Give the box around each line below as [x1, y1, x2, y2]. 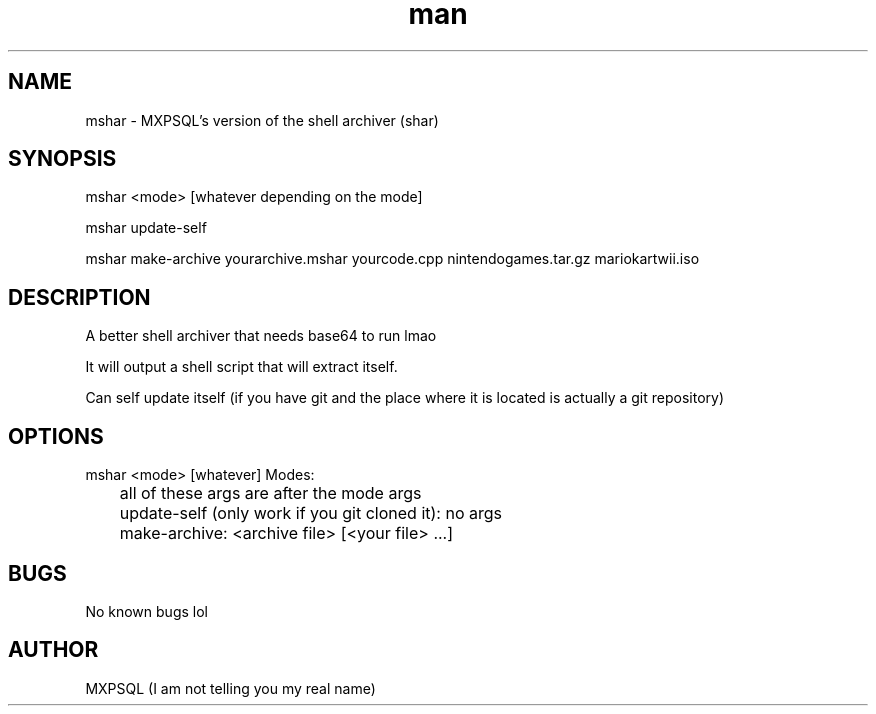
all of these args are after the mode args [119, 483, 422, 504]
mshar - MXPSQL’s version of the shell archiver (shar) [85, 111, 439, 129]
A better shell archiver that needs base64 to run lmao [85, 327, 437, 345]
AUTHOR [8, 637, 99, 663]
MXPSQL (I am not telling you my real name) [85, 679, 376, 697]
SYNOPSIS [8, 146, 117, 172]
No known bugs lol [85, 602, 208, 620]
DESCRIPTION [8, 284, 151, 310]
